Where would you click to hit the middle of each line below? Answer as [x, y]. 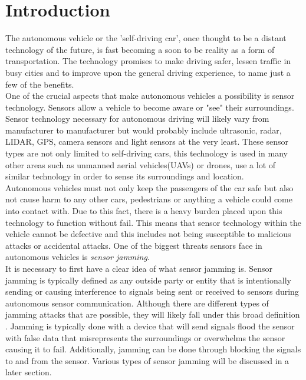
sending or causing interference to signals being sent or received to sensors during [152, 291]
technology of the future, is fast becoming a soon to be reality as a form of [140, 49]
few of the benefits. [40, 84]
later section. [29, 372]
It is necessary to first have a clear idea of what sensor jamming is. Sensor [139, 268]
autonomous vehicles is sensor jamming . [78, 257]
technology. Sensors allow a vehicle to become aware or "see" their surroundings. [150, 107]
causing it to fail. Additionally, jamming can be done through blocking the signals [153, 349]
